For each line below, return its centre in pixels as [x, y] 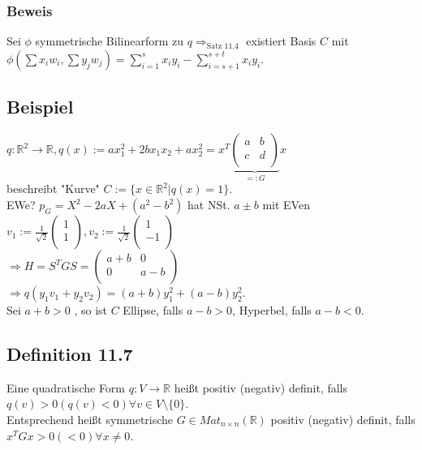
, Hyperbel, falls [272, 310]
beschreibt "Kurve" [53, 189]
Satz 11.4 [222, 46]
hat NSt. [209, 205]
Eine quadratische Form [66, 387]
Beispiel [40, 107]
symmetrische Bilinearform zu [110, 41]
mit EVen [286, 205]
